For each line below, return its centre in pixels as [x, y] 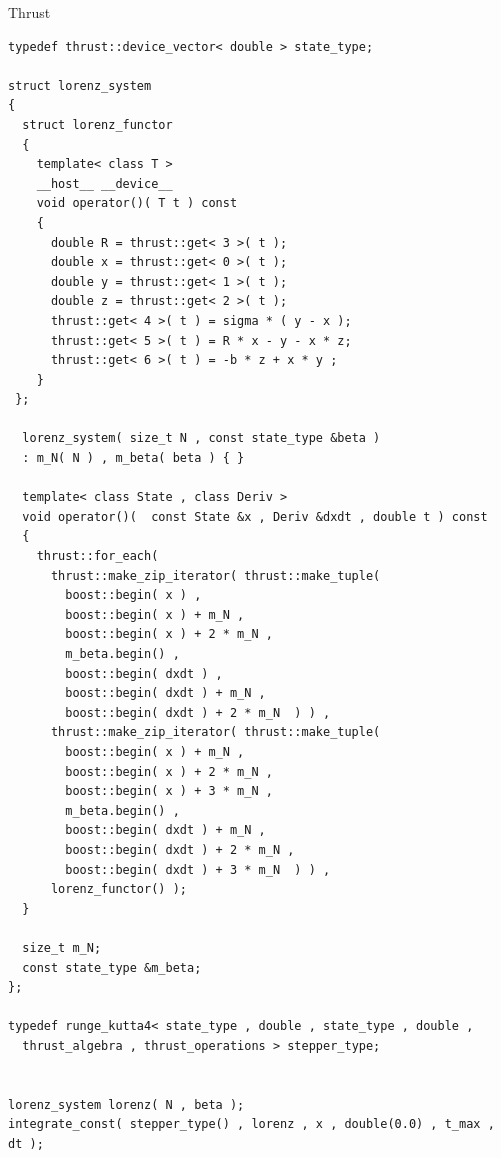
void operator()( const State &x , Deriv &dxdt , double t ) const [255, 516]
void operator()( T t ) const [137, 203]
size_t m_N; [62, 947]
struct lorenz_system [80, 85]
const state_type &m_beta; [112, 967]
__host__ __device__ [104, 183]
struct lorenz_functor [97, 124]
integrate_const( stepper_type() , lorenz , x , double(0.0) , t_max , [251, 1124]
